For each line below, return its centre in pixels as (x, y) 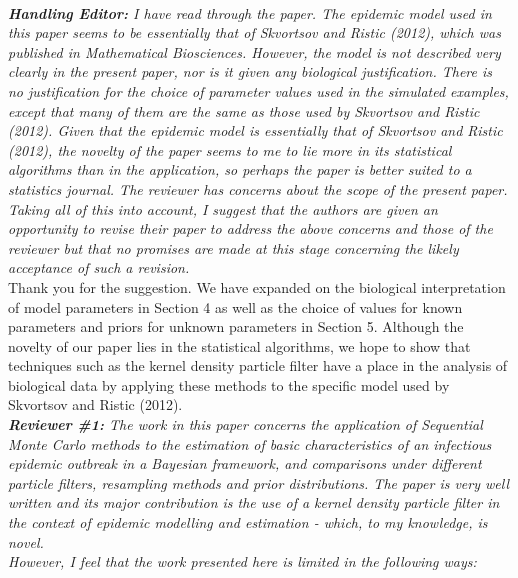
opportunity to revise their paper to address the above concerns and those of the (250, 228)
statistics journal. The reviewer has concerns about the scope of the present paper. (258, 188)
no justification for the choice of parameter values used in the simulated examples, (258, 90)
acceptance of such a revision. (99, 267)
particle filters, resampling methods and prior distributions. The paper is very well (259, 482)
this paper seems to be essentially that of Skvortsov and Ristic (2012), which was (254, 32)
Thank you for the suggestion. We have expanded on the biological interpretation (257, 286)
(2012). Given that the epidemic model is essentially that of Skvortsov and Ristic (255, 130)
